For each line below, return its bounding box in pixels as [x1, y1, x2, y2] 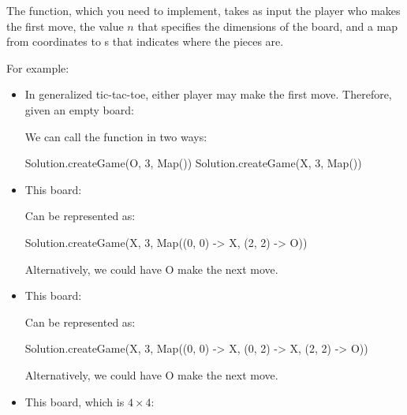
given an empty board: [24, 101, 134, 118]
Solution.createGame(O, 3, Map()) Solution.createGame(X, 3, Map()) [24, 155, 362, 171]
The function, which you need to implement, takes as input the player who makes [6, 2, 401, 18]
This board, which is [24, 393, 125, 409]
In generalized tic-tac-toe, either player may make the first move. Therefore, [24, 86, 392, 103]
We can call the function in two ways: [24, 128, 207, 144]
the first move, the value [6, 17, 124, 34]
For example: [6, 59, 69, 76]
